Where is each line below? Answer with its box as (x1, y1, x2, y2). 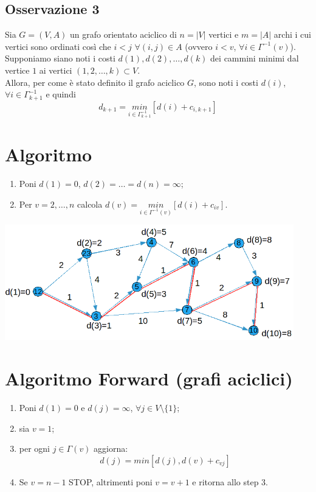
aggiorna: (94, 442, 128, 455)
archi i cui (273, 28, 311, 41)
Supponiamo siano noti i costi (5, 52, 115, 65)
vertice (5, 63, 30, 76)
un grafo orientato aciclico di (70, 28, 177, 41)
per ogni (19, 442, 50, 455)
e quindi (46, 88, 76, 100)
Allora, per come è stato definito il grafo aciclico (5, 76, 185, 88)
